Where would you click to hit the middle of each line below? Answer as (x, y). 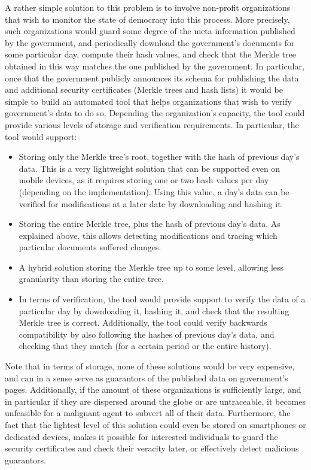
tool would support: (41, 136)
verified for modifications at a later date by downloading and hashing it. (151, 203)
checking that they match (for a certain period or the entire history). (145, 346)
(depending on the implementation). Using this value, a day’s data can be (154, 191)
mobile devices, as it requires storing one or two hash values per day (144, 180)
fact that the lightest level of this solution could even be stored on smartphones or (155, 424)
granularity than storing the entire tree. (91, 279)
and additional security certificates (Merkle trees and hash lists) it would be (144, 90)
